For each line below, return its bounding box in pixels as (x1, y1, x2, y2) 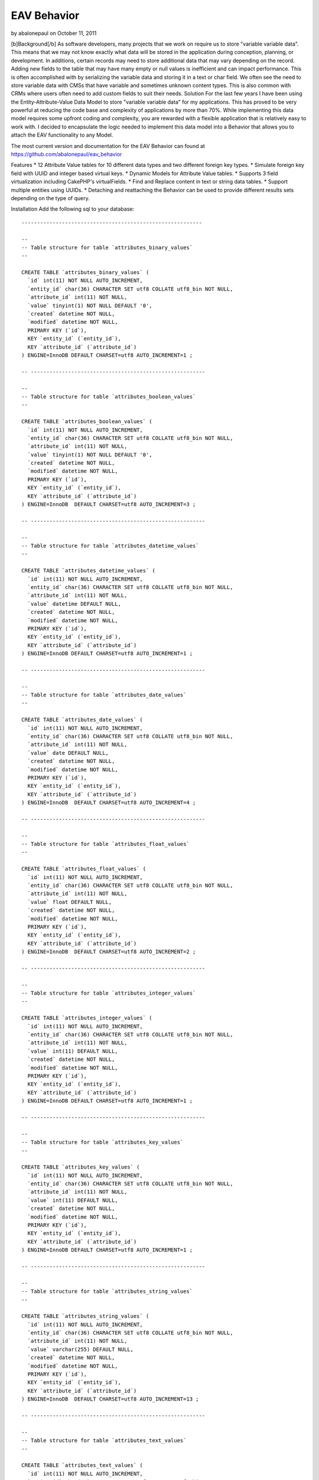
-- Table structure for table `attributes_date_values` (21, 691, 187, 699)
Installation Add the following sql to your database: (11, 205, 135, 213)
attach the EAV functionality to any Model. (11, 131, 113, 139)
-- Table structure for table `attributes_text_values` (21, 1437, 187, 1444)
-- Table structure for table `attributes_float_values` (21, 841, 190, 848)
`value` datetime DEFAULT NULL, (27, 600, 121, 607)
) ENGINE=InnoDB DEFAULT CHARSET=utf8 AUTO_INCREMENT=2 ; (21, 948, 196, 955)
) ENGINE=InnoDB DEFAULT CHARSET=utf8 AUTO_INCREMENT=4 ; (21, 799, 196, 806)
